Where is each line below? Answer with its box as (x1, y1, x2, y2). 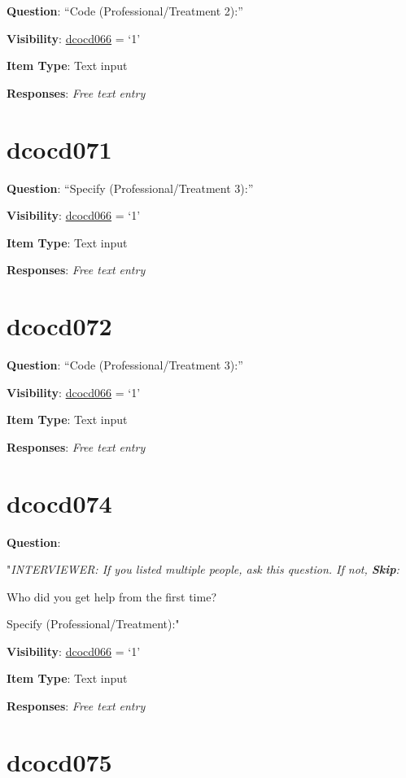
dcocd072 (7, 309, 112, 343)
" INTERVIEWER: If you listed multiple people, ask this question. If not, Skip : (7, 561, 399, 578)
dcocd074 (7, 486, 112, 519)
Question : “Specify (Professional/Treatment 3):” (7, 179, 254, 196)
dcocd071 (7, 132, 112, 165)
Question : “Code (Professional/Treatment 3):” (7, 356, 243, 373)
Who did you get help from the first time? (7, 588, 216, 605)
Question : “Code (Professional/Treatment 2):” (7, 2, 243, 19)
